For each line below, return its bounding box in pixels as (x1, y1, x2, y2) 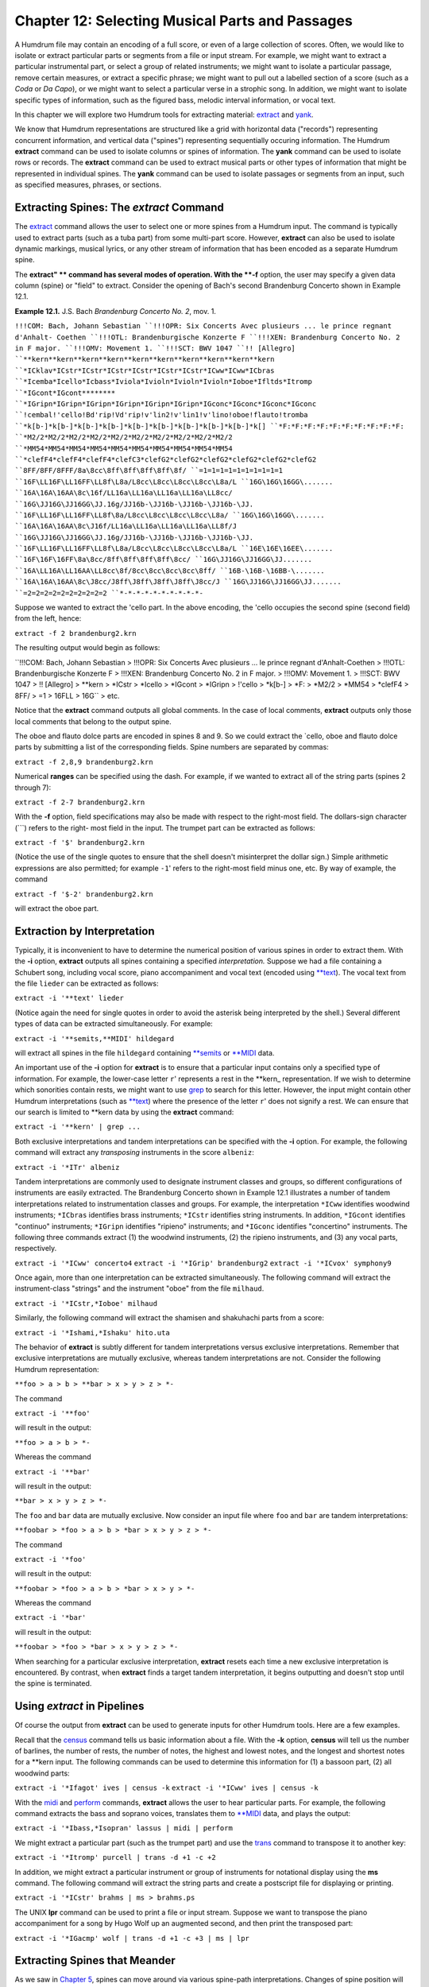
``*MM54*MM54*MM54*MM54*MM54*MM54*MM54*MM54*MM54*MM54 (14, 443, 234, 453)
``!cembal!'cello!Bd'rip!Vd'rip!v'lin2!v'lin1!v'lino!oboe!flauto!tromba (14, 410, 309, 420)
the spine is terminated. (14, 1679, 92, 1688)
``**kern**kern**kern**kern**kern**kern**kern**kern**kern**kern (14, 354, 275, 364)
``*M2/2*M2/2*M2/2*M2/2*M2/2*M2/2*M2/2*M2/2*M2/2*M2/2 (14, 433, 234, 442)
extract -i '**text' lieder (14, 993, 125, 1003)
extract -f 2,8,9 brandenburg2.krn (14, 757, 154, 766)
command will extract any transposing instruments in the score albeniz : (14, 1148, 254, 1157)
